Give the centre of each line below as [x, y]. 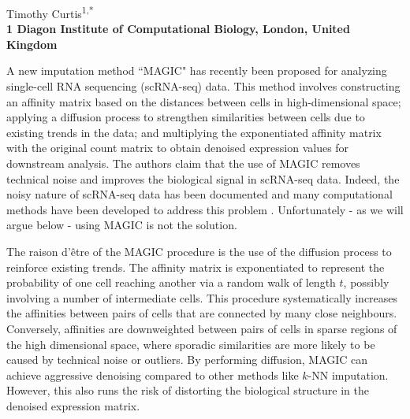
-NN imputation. [348, 375]
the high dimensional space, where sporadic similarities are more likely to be [191, 344]
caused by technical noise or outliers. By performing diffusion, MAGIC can [187, 360]
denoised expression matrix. [73, 405]
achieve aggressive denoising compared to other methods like [153, 375]
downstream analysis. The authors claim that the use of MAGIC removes [183, 163]
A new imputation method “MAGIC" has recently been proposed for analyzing [197, 70]
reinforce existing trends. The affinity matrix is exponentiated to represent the [196, 267]
